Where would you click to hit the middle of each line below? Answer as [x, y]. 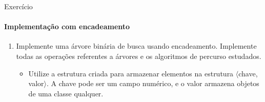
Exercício [18, 6]
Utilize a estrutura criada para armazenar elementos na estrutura [131, 73]
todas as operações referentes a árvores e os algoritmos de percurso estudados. [139, 56]
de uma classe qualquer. [66, 93]
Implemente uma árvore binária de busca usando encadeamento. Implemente [136, 46]
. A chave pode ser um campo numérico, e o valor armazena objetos [153, 83]
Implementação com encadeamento [67, 26]
